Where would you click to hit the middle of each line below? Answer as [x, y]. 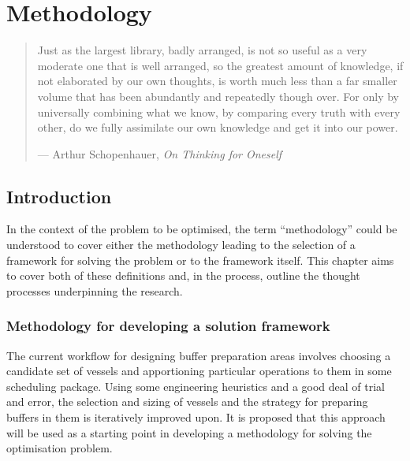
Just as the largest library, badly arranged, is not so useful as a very [202, 50]
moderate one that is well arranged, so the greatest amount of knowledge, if [220, 65]
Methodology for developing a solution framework [168, 326]
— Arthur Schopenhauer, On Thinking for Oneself [160, 153]
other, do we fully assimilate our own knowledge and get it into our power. [218, 127]
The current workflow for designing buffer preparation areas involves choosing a [199, 355]
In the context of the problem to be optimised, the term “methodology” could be [202, 229]
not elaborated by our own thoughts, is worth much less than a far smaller [217, 81]
